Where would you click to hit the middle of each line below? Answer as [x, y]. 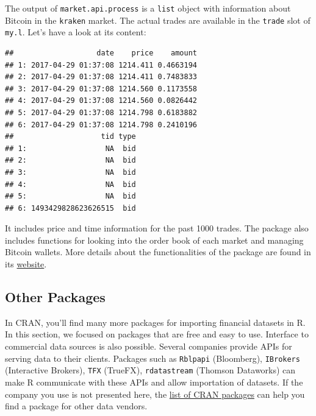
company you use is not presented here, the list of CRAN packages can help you [155, 394]
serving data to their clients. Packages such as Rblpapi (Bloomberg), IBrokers [153, 358]
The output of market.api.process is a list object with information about [148, 8]
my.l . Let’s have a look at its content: [76, 32]
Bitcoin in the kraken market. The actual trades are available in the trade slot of [158, 20]
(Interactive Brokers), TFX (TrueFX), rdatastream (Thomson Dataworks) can [150, 370]
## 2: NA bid [70, 160]
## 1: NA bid [70, 148]
